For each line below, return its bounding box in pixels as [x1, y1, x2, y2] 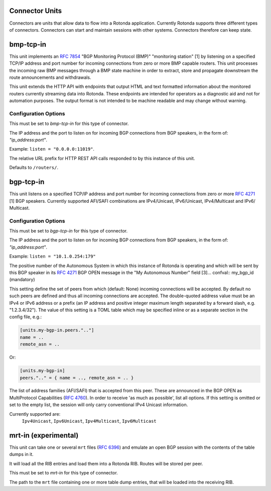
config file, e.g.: [9, 314, 42, 320]
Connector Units [9, 7, 62, 15]
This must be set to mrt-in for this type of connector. [9, 470, 118, 476]
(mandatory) [9, 277, 35, 283]
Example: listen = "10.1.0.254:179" [9, 254, 96, 260]
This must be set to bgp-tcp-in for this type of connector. [9, 228, 128, 234]
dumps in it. [9, 451, 34, 457]
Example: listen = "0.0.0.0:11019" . [9, 146, 95, 152]
